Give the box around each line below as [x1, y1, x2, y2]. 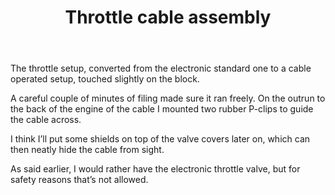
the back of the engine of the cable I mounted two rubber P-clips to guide [10, 103, 314, 115]
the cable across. [10, 114, 82, 126]
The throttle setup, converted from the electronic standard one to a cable [10, 62, 312, 75]
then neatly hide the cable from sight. [10, 144, 165, 156]
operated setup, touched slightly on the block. [10, 73, 200, 85]
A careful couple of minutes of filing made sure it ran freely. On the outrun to [10, 92, 326, 105]
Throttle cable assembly [64, 6, 272, 29]
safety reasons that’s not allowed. [10, 174, 149, 186]
